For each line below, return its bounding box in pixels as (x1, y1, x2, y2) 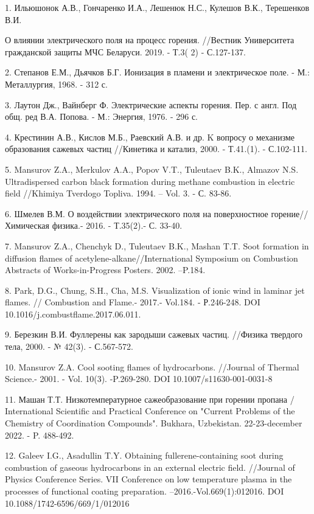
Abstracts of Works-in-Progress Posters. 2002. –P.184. (5, 263, 206, 276)
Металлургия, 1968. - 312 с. (5, 77, 108, 90)
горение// (271, 207, 309, 220)
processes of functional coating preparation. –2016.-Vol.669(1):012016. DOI (5, 485, 284, 497)
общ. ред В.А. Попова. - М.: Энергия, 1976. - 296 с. (5, 110, 198, 123)
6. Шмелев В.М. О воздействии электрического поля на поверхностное (5, 207, 268, 220)
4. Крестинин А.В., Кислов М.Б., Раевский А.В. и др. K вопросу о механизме (5, 130, 295, 143)
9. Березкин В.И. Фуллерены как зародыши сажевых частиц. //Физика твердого (5, 328, 302, 341)
